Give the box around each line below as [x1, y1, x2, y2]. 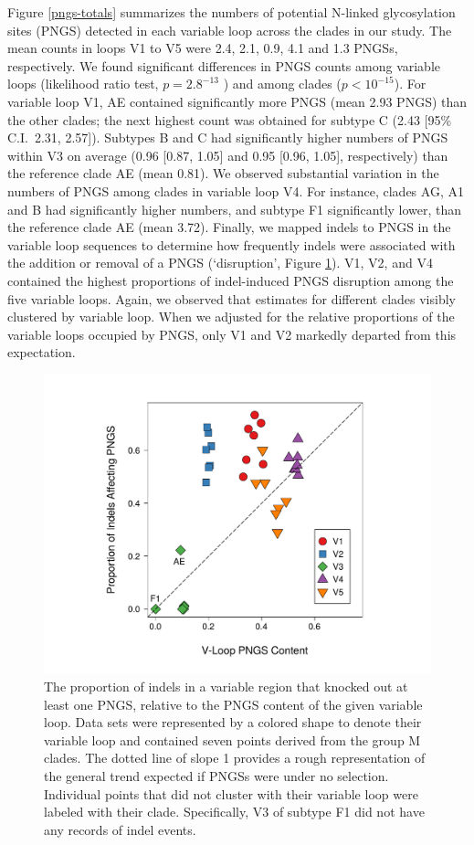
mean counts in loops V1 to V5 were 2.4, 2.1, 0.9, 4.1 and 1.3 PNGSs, [7, 38, 398, 58]
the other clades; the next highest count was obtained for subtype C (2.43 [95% [7, 110, 452, 129]
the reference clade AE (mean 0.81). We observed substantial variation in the [7, 164, 439, 183]
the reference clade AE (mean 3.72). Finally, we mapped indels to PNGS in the [7, 217, 451, 237]
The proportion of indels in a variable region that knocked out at [44, 676, 408, 695]
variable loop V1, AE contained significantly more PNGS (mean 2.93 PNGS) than [7, 91, 468, 111]
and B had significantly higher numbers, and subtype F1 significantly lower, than [7, 199, 462, 218]
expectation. [7, 343, 76, 362]
